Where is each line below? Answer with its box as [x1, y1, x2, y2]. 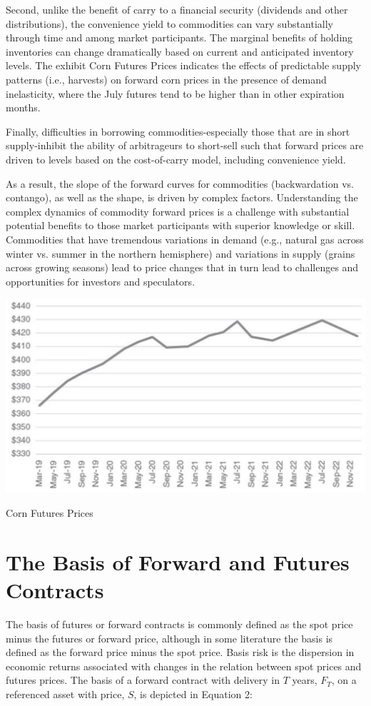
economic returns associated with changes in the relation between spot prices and [6, 658, 362, 673]
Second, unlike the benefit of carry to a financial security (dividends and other [6, 2, 348, 16]
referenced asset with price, [6, 686, 125, 701]
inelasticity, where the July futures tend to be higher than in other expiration [6, 86, 345, 101]
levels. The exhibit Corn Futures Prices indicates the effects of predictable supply [6, 58, 361, 73]
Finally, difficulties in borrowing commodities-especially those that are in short [6, 123, 350, 138]
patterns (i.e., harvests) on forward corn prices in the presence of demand [6, 71, 327, 86]
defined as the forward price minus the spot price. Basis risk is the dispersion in [6, 645, 355, 660]
